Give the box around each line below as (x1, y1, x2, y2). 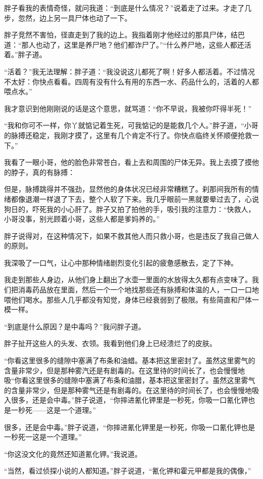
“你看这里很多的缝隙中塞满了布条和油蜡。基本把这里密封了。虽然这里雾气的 (4, 355, 255, 366)
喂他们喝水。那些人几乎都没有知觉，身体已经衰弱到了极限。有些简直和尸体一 (4, 294, 259, 304)
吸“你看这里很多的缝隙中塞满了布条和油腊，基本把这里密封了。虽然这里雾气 (4, 375, 255, 385)
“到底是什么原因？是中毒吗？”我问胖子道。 (4, 321, 146, 331)
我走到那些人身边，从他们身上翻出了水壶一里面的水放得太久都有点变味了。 (4, 274, 252, 285)
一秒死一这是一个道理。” (4, 431, 82, 442)
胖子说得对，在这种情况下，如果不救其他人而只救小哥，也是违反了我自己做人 (4, 230, 259, 241)
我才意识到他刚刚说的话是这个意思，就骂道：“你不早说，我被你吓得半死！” (4, 103, 252, 113)
